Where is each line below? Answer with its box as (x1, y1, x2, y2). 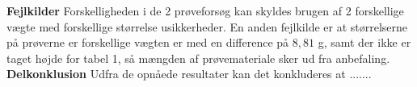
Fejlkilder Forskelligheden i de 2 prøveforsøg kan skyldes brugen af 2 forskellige (6, 2, 404, 19)
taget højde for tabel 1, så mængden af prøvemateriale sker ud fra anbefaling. (6, 49, 390, 66)
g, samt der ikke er (318, 34, 411, 51)
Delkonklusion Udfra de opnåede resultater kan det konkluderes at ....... (6, 65, 372, 82)
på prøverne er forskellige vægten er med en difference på (6, 34, 289, 51)
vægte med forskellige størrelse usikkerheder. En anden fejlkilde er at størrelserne (6, 18, 408, 35)
